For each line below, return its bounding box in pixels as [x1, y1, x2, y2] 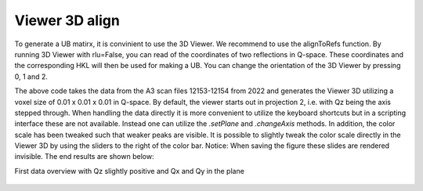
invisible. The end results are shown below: [14, 152, 154, 161]
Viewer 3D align [14, 12, 121, 29]
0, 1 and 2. [14, 71, 49, 81]
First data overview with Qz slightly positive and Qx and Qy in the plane [14, 166, 244, 175]
